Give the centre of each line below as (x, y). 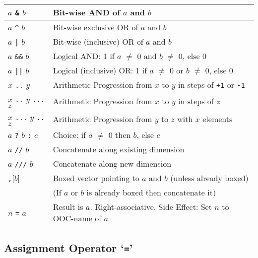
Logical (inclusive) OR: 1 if (100, 70)
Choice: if (69, 135)
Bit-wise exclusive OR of (96, 27)
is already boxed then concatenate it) (151, 192)
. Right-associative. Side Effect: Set (151, 207)
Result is (68, 207)
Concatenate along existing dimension (119, 149)
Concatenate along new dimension (112, 163)
